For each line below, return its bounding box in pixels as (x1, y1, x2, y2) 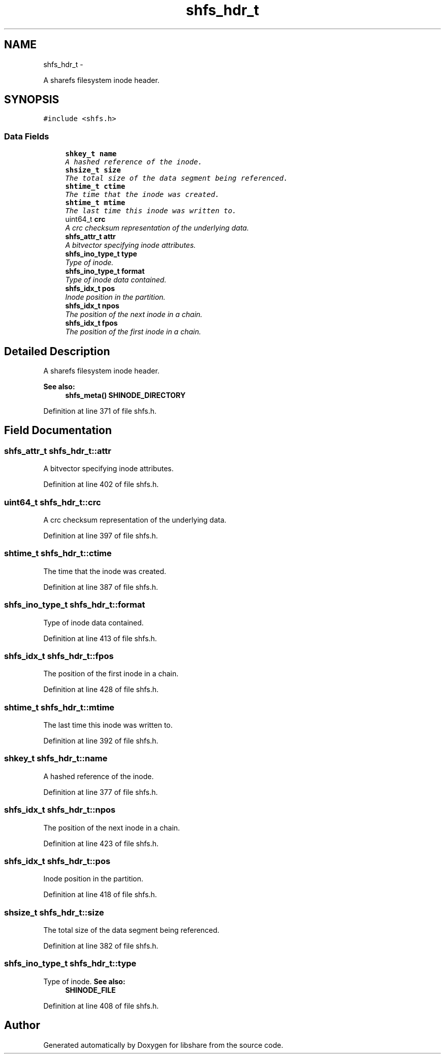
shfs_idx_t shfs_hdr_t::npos (4, 805, 116, 815)
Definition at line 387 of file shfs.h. (43, 582, 158, 591)
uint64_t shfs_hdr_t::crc (4, 497, 101, 507)
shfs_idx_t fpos (65, 319, 118, 328)
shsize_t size (65, 166, 121, 175)
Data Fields (4, 131, 49, 141)
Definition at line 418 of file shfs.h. (43, 890, 157, 899)
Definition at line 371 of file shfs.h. (43, 407, 157, 416)
